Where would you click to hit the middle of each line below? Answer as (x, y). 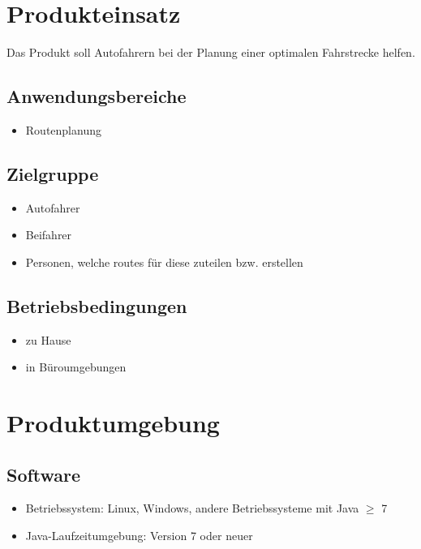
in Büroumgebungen (76, 367)
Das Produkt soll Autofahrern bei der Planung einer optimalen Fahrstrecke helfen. (211, 52)
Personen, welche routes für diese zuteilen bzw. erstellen (164, 262)
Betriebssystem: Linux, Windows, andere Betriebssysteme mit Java (192, 508)
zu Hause (48, 339)
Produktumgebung (113, 423)
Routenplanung (63, 129)
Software (44, 474)
